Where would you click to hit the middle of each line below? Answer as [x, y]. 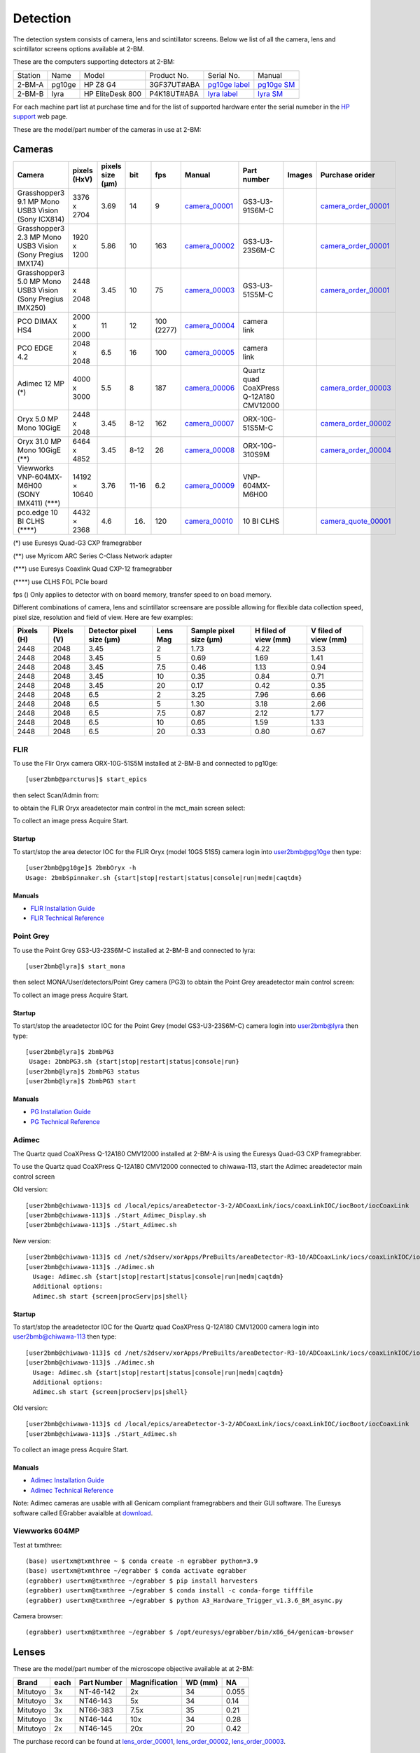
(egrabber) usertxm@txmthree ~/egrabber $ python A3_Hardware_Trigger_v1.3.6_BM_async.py [184, 1600]
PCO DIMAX [37, 321]
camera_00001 [209, 206]
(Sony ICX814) [41, 219]
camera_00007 [209, 424]
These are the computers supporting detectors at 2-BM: [94, 62]
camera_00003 [210, 290]
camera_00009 [210, 486]
